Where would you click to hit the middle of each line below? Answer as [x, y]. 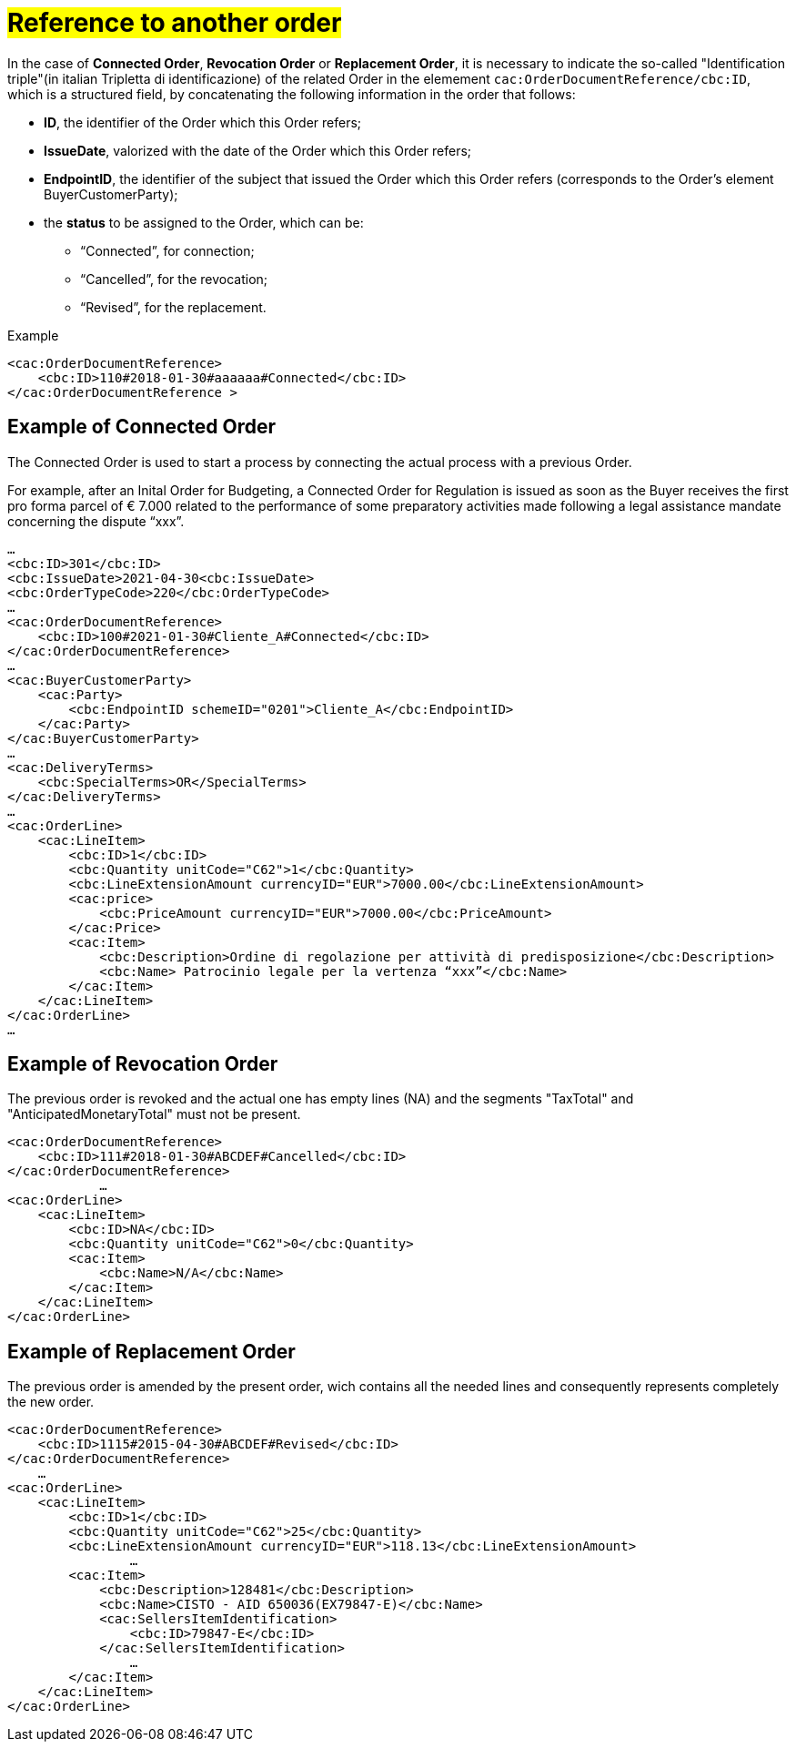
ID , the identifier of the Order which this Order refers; [203, 122]
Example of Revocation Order [143, 1064]
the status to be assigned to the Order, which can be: [204, 222]
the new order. [51, 1402]
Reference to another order [175, 23]
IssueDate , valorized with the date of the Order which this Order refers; [258, 150]
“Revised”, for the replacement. [173, 307]
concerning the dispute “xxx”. [96, 521]
